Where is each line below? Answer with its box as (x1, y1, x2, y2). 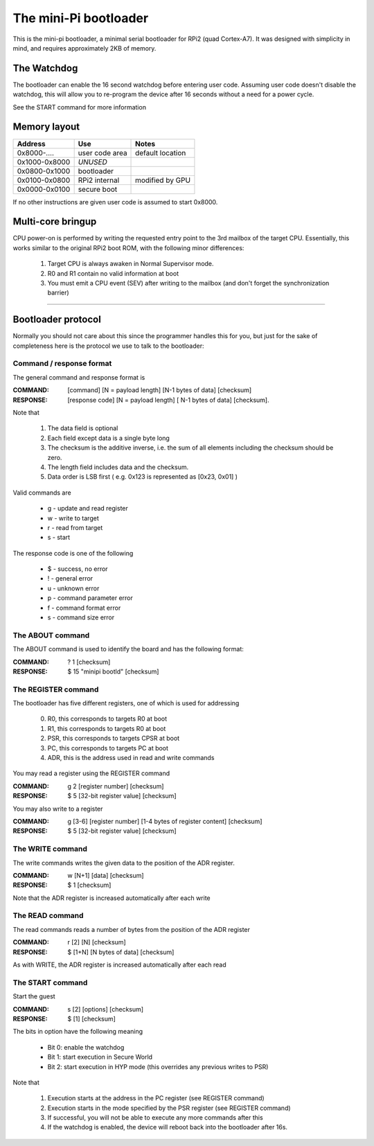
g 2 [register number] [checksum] (67, 782, 164, 790)
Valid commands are (12, 488, 72, 497)
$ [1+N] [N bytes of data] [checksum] (67, 948, 175, 956)
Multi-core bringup (12, 215, 97, 228)
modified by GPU (135, 175, 190, 185)
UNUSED (78, 157, 107, 166)
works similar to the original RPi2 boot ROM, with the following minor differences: (12, 243, 244, 252)
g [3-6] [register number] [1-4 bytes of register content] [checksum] (67, 818, 262, 825)
